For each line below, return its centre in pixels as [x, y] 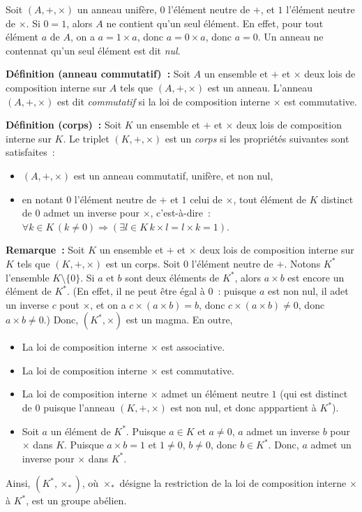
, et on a [108, 304]
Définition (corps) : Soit [64, 125]
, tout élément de [270, 199]
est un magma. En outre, [179, 320]
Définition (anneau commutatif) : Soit [98, 74]
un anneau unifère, [117, 9]
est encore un [316, 277]
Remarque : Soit [45, 250]
